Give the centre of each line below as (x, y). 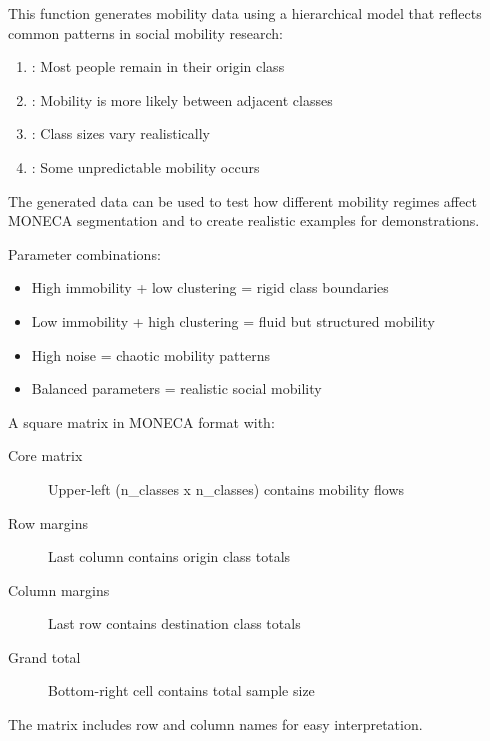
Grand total (44, 656)
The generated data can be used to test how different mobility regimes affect (242, 200)
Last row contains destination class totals (174, 623)
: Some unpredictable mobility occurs (145, 166)
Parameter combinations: (84, 253)
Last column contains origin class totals (169, 556)
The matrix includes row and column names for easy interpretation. (215, 724)
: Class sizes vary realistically (120, 133)
